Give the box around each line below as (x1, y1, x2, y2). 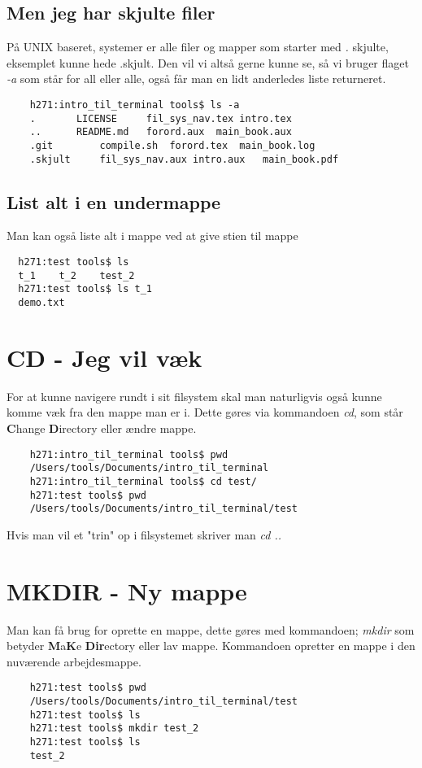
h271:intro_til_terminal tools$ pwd (29, 448, 228, 460)
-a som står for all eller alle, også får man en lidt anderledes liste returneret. (7, 70, 386, 87)
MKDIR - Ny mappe (7, 574, 247, 607)
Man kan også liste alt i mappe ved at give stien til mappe (7, 227, 298, 244)
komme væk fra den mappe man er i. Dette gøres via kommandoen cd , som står (7, 404, 403, 421)
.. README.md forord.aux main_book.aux (29, 126, 292, 138)
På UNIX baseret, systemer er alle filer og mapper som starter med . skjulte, (7, 38, 389, 55)
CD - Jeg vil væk (7, 340, 202, 373)
